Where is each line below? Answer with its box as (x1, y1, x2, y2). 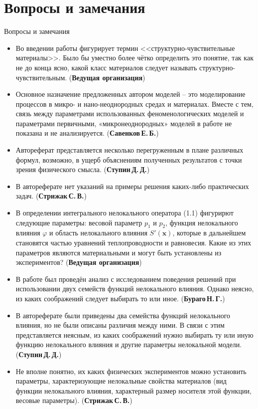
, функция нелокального (165, 217, 238, 227)
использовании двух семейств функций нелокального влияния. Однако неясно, (15, 283, 254, 294)
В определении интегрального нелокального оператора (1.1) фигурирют (15, 207, 234, 218)
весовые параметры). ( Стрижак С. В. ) (15, 395, 132, 406)
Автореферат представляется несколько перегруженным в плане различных (15, 145, 244, 155)
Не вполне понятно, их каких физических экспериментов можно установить (15, 366, 247, 376)
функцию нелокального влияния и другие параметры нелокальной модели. (15, 339, 242, 350)
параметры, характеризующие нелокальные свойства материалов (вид (15, 376, 227, 386)
